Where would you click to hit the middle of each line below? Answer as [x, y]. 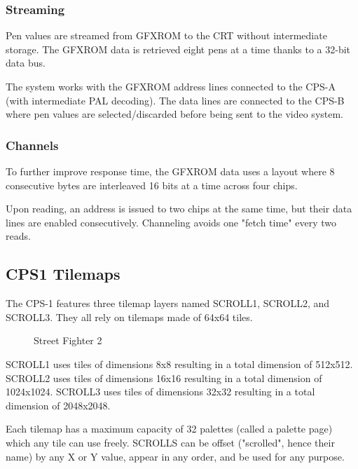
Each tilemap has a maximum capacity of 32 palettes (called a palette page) [169, 429]
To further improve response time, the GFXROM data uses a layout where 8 [170, 171]
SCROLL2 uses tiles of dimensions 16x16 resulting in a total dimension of [164, 378]
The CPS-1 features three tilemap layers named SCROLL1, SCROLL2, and [168, 303]
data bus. [26, 63]
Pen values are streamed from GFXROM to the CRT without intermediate [166, 35]
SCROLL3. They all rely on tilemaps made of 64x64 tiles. [129, 317]
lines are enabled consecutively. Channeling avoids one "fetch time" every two [171, 222]
